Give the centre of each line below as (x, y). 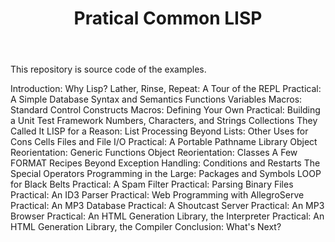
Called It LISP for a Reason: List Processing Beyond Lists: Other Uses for (159, 131)
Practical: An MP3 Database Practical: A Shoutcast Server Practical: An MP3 (167, 206)
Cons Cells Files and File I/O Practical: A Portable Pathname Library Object (164, 142)
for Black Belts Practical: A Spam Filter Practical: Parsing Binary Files (152, 184)
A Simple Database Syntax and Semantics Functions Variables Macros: (156, 99)
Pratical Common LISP (168, 18)
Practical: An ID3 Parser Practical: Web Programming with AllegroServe (157, 195)
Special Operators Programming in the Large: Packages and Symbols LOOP (166, 174)
